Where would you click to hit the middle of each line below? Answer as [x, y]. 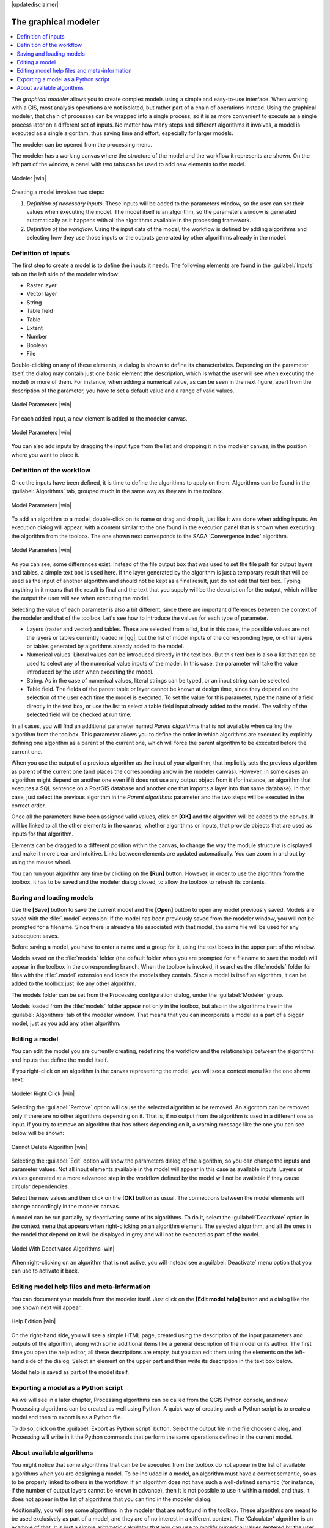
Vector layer [42, 294]
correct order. [29, 806]
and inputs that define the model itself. [60, 1060]
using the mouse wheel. [41, 862]
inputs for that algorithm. [42, 834]
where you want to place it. [46, 455]
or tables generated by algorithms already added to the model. [105, 646]
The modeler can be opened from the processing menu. [82, 144]
